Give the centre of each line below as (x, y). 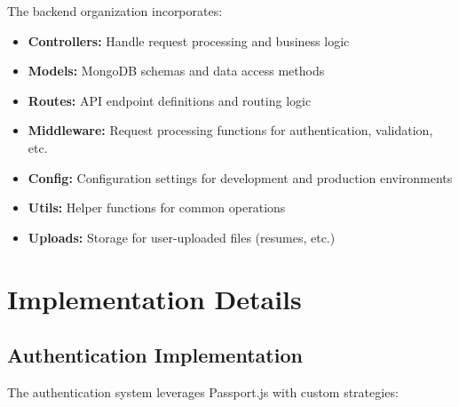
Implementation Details (154, 298)
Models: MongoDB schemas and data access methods (176, 71)
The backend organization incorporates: (115, 11)
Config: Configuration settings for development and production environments (240, 177)
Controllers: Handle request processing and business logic (189, 40)
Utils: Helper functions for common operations (157, 207)
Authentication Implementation (155, 355)
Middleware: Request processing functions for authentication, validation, (230, 130)
